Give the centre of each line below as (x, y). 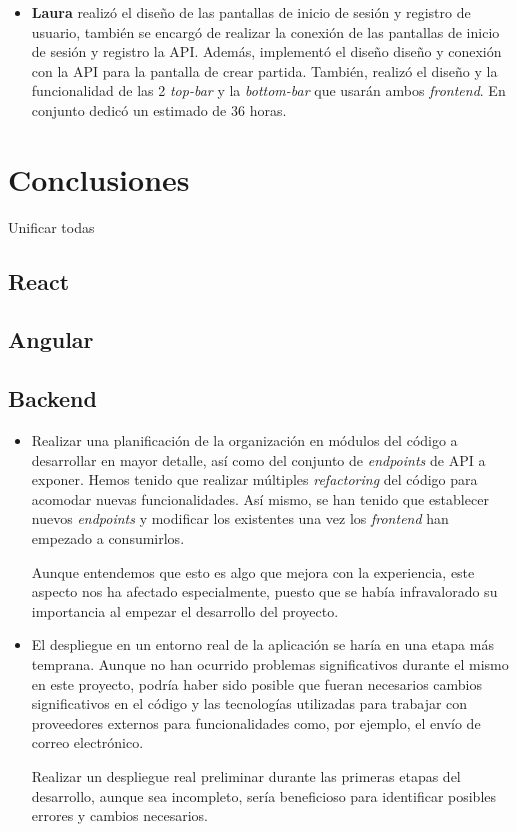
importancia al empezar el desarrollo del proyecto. (185, 610)
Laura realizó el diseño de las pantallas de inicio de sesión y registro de (251, 12)
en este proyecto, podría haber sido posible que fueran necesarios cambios (256, 683)
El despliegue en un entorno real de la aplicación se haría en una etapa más (262, 644)
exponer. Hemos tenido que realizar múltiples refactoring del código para (254, 479)
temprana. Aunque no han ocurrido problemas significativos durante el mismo (270, 663)
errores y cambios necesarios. (120, 815)
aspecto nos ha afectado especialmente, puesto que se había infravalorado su (264, 591)
